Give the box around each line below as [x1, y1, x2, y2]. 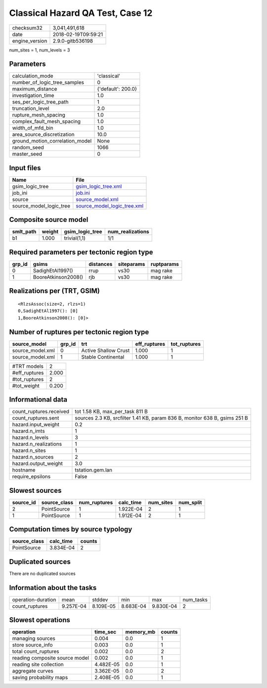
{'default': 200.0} [97, 86, 137, 93]
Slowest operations [9, 616, 70, 624]
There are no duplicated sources [9, 570, 76, 577]
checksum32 [12, 24, 43, 31]
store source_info [12, 641, 53, 648]
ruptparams [150, 261, 179, 267]
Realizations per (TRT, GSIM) [9, 287, 100, 295]
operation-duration [12, 596, 56, 603]
